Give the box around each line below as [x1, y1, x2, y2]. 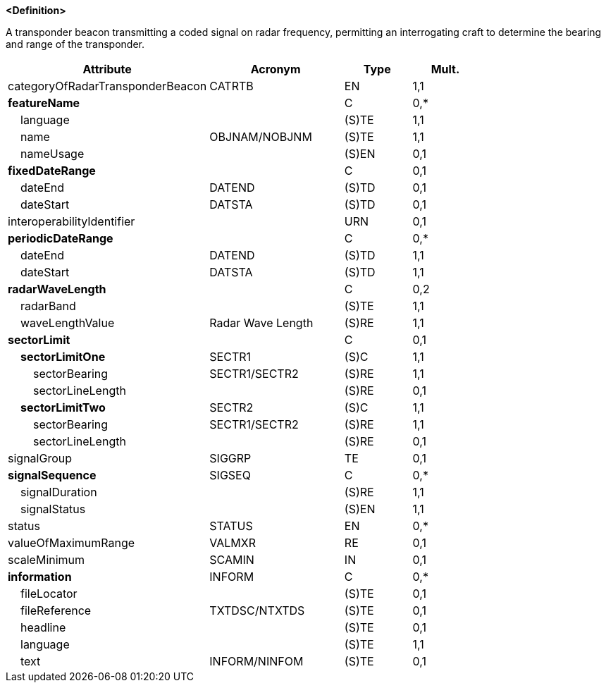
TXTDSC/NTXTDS [209, 603, 305, 618]
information [8, 570, 72, 584]
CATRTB [209, 79, 254, 93]
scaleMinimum [8, 553, 85, 567]
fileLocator [20, 586, 78, 601]
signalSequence [8, 468, 97, 482]
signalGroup [8, 451, 72, 465]
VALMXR [209, 536, 256, 550]
